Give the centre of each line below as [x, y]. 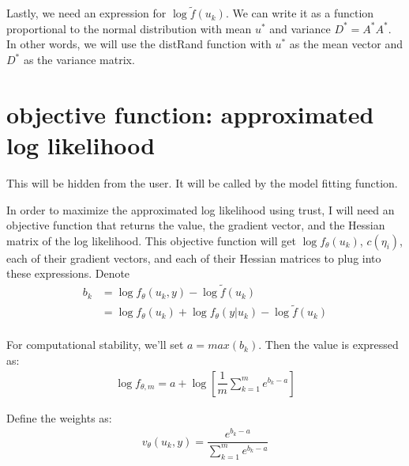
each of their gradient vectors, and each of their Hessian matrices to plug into [194, 258]
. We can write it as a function [300, 13]
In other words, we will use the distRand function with [139, 44]
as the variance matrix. [79, 59]
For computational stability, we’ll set [95, 345]
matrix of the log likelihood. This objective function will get [151, 240]
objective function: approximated [190, 114]
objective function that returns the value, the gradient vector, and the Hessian [196, 225]
